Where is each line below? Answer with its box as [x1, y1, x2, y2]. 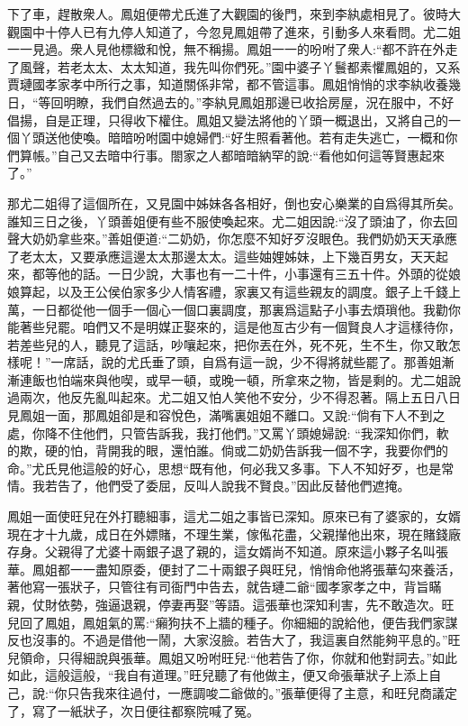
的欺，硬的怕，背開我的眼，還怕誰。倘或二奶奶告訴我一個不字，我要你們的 [7, 441, 448, 460]
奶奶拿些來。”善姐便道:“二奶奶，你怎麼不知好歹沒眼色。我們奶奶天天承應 [31, 229, 458, 248]
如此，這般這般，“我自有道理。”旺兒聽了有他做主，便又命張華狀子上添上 [7, 666, 429, 685]
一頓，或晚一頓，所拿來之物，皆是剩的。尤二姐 [170, 370, 448, 389]
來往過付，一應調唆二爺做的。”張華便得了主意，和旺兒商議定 [104, 683, 458, 702]
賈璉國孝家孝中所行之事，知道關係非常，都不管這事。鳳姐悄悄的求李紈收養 [7, 75, 448, 94]
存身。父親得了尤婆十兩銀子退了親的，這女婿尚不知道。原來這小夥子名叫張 [7, 542, 448, 561]
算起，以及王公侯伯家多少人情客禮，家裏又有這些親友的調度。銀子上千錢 [19, 281, 448, 300]
